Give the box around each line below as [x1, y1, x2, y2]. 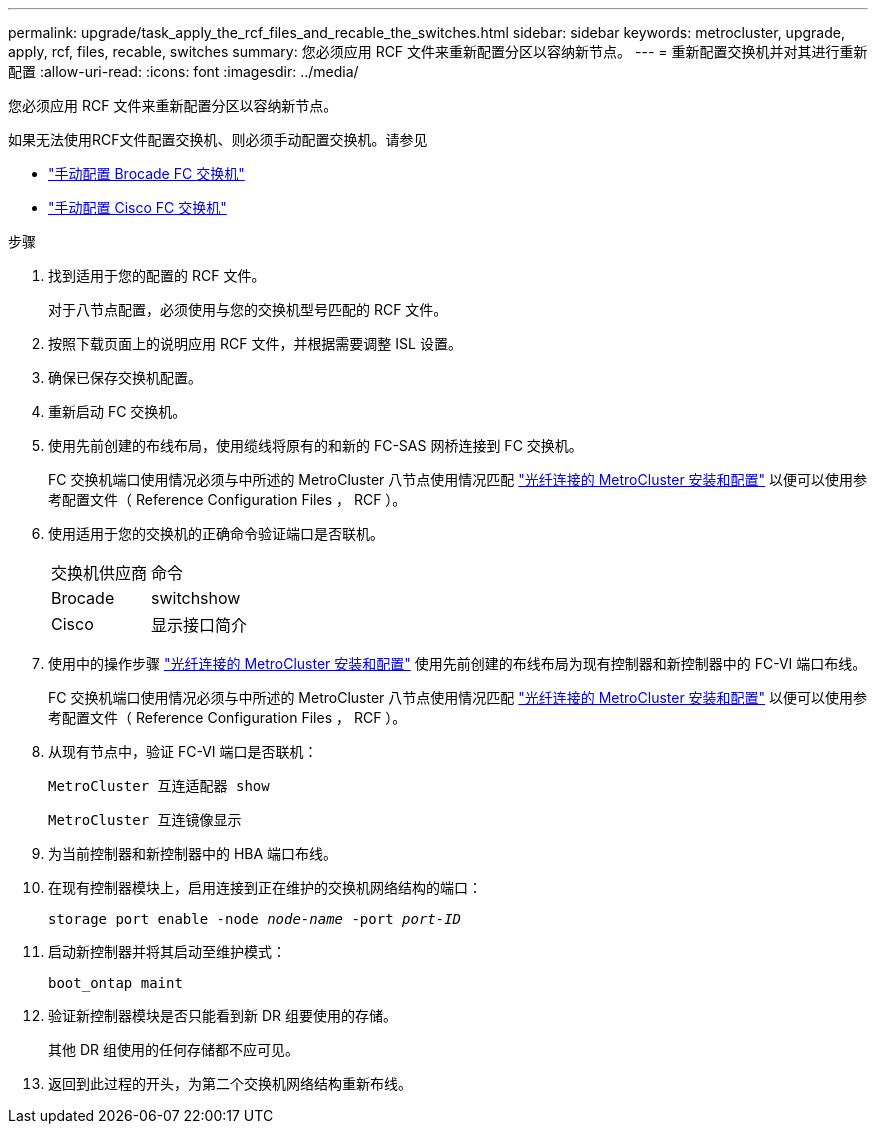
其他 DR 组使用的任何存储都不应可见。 [48, 1041, 299, 1058]
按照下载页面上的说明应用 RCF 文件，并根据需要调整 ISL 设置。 [48, 335, 462, 352]
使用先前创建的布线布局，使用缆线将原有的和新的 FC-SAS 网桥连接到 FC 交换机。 [48, 437, 583, 454]
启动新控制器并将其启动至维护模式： [48, 943, 286, 960]
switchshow [151, 588, 241, 608]
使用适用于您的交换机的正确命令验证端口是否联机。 [48, 525, 384, 542]
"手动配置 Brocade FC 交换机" [48, 165, 245, 182]
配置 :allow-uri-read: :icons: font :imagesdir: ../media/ [8, 63, 359, 80]
